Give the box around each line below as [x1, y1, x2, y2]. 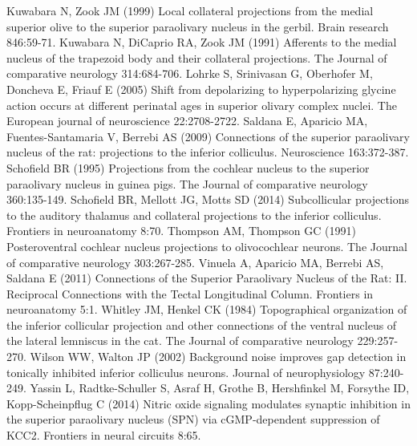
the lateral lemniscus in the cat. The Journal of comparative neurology [6, 332, 354, 349]
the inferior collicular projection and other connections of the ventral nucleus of [6, 316, 397, 333]
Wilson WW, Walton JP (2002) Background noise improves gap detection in [30, 348, 407, 365]
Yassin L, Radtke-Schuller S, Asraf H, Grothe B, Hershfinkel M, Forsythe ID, [30, 379, 410, 396]
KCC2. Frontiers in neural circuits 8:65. [6, 427, 201, 444]
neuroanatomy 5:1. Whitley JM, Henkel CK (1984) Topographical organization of [6, 301, 407, 318]
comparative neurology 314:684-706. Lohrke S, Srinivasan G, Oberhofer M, [6, 65, 373, 82]
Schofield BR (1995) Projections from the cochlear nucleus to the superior [6, 159, 370, 176]
